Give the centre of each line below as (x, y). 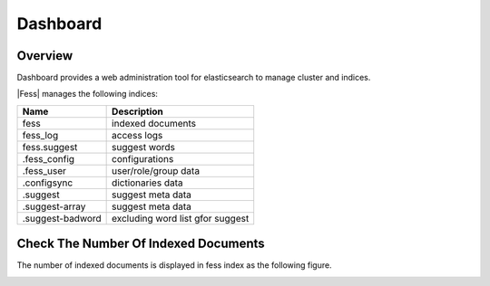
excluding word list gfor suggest (181, 218)
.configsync (48, 183)
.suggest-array (54, 206)
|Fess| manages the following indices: (88, 94)
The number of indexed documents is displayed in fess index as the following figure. (174, 265)
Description (137, 111)
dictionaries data (147, 183)
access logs (137, 135)
